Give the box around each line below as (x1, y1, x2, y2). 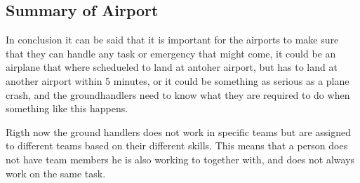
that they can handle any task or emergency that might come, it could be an (6, 46, 336, 60)
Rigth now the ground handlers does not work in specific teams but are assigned (6, 124, 351, 139)
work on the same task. (6, 165, 106, 180)
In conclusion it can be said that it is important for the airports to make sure (6, 32, 339, 47)
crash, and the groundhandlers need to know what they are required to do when (6, 87, 350, 102)
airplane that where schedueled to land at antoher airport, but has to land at (6, 60, 338, 74)
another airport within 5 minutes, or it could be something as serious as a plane (6, 73, 349, 88)
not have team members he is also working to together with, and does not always (6, 151, 355, 166)
